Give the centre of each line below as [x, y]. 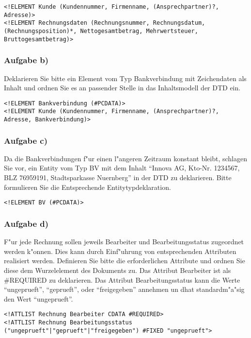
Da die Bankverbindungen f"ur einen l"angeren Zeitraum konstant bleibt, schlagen [125, 158]
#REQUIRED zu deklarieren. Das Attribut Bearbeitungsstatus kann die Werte [122, 279]
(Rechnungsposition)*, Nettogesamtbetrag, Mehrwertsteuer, [101, 31]
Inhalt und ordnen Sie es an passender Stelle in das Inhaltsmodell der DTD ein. [122, 88]
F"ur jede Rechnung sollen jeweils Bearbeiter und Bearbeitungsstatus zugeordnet [124, 242]
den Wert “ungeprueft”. [39, 298]
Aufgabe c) [26, 140]
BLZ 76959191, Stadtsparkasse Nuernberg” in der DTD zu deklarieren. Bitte [118, 177]
